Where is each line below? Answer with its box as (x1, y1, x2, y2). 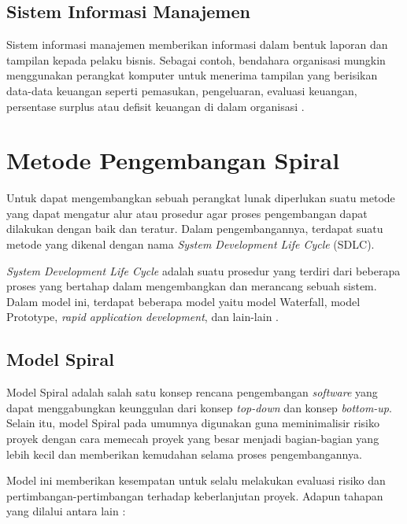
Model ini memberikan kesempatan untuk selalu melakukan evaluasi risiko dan (6, 472, 386, 489)
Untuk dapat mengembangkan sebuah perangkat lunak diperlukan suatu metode (6, 190, 395, 206)
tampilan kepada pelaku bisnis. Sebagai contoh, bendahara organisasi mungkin (6, 51, 386, 68)
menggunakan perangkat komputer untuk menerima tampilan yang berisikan (6, 67, 378, 83)
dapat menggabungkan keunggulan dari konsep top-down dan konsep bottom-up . (6, 399, 392, 415)
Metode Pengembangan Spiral (6, 144, 340, 176)
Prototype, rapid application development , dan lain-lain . (6, 308, 279, 325)
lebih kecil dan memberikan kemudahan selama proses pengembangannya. (6, 445, 362, 462)
